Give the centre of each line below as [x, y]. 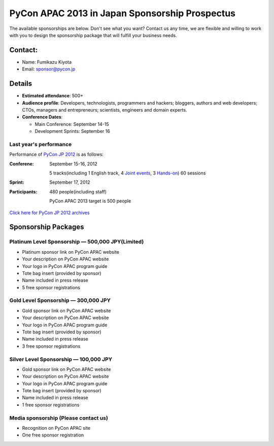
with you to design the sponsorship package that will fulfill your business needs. [93, 35]
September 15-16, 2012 [73, 164]
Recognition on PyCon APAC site [56, 428]
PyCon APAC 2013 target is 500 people [90, 201]
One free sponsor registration [53, 435]
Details [21, 84]
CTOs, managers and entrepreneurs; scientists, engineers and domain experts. [105, 110]
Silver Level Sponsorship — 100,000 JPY [61, 359]
